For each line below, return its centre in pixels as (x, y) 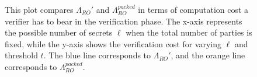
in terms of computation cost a (193, 9)
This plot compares (39, 9)
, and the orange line (208, 55)
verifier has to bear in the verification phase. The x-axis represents (124, 21)
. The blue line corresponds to (97, 55)
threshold (21, 55)
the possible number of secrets (59, 32)
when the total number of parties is (189, 32)
